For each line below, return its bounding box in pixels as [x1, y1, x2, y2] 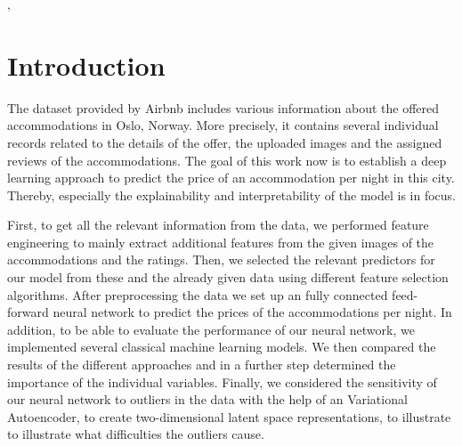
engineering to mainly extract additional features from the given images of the [7, 232, 434, 251]
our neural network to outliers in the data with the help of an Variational [7, 390, 408, 409]
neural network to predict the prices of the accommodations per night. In [53, 303, 452, 321]
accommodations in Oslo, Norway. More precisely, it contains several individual [7, 116, 439, 134]
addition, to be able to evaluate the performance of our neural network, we [7, 320, 415, 338]
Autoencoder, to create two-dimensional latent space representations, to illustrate [7, 407, 451, 426]
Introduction [7, 46, 166, 83]
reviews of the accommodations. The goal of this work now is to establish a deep [7, 150, 447, 169]
